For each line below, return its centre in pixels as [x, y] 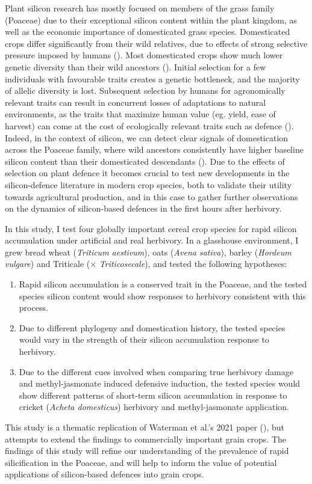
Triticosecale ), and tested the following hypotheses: [193, 264]
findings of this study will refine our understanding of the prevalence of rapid [147, 451]
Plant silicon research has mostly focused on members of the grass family [140, 8]
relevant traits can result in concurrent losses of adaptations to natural [136, 102]
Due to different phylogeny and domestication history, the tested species [152, 327]
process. [33, 308]
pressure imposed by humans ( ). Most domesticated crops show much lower [144, 55]
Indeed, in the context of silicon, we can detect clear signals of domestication [147, 137]
